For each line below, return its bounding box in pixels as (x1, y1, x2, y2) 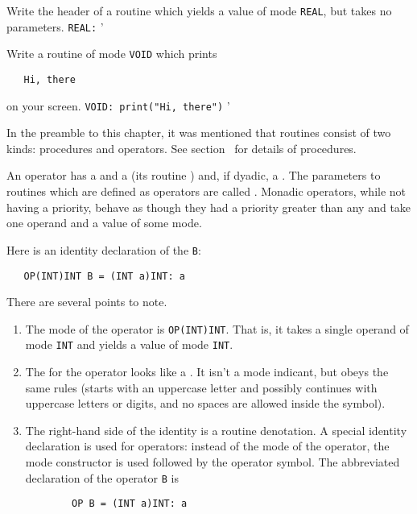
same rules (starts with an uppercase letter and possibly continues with (25, 379, 378, 396)
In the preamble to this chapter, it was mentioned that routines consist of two (6, 124, 391, 141)
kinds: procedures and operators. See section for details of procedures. (6, 139, 357, 156)
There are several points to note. (6, 293, 167, 310)
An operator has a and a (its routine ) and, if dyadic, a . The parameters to (6, 167, 381, 184)
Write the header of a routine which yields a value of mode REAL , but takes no (6, 2, 392, 19)
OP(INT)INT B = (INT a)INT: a (23, 270, 185, 282)
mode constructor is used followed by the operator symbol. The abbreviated (25, 454, 400, 470)
